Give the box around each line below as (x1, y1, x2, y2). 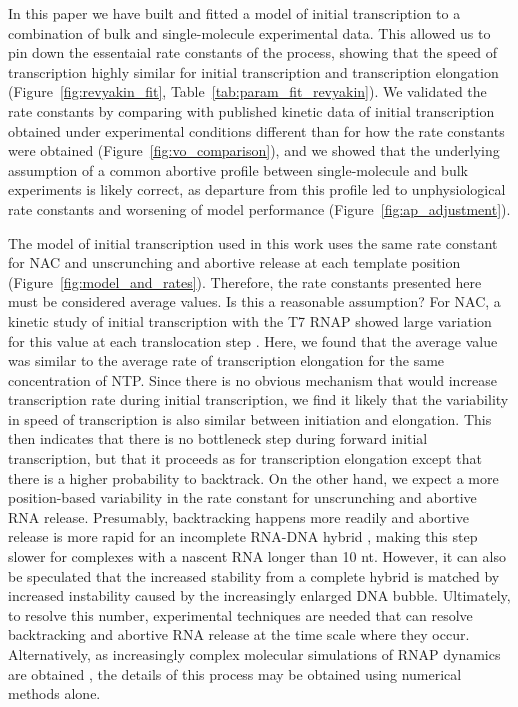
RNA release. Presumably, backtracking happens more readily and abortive (8, 506, 469, 527)
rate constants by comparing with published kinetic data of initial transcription (8, 100, 495, 121)
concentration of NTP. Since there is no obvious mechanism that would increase (8, 369, 498, 390)
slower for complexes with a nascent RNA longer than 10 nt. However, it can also (8, 546, 506, 567)
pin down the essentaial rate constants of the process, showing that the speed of (8, 42, 498, 63)
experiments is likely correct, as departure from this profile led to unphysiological (8, 179, 506, 200)
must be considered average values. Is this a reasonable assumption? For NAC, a (8, 291, 501, 312)
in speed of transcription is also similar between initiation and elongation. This (8, 408, 492, 429)
